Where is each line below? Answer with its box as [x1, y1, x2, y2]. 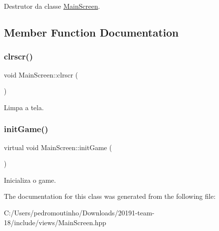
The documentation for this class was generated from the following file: [4, 191, 216, 201]
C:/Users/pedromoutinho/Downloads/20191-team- [4, 207, 155, 217]
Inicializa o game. [4, 174, 56, 185]
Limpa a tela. [4, 102, 44, 112]
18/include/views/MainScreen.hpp [4, 217, 107, 227]
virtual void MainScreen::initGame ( [4, 142, 112, 152]
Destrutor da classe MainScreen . [4, 1, 100, 11]
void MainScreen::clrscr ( [4, 69, 78, 79]
